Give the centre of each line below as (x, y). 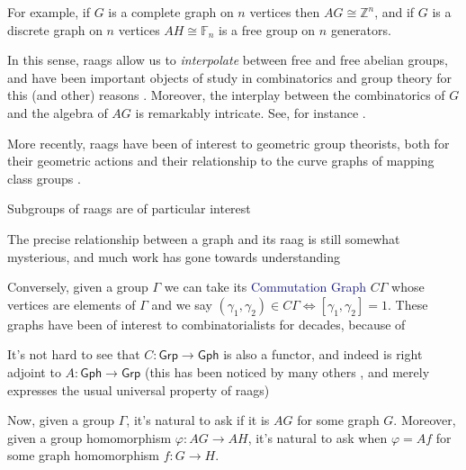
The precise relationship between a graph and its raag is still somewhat (204, 238)
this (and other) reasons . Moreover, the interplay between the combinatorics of (226, 95)
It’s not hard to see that (74, 354)
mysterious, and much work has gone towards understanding (174, 256)
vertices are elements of (72, 304)
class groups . (44, 178)
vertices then (285, 12)
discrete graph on (55, 29)
